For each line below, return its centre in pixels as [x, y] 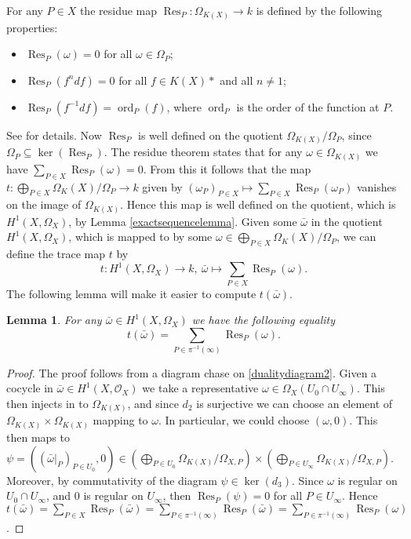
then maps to [38, 437]
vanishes [376, 186]
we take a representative [200, 388]
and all [236, 80]
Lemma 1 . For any [54, 320]
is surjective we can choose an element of [295, 403]
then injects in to [47, 403]
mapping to [120, 420]
